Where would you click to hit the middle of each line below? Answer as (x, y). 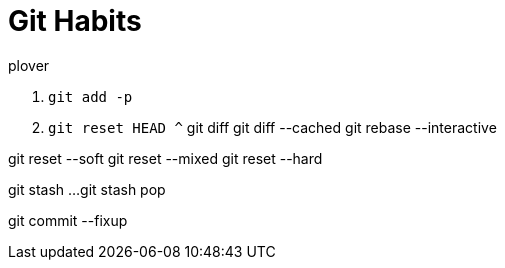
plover (29, 65)
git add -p (90, 96)
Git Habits (75, 21)
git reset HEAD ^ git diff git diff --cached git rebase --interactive (272, 127)
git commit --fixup (68, 220)
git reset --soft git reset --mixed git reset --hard (165, 158)
